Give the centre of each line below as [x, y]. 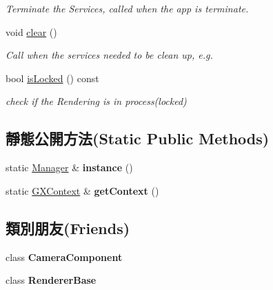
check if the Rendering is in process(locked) [96, 101]
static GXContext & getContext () [82, 190]
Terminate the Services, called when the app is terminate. [127, 8]
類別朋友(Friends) [68, 228]
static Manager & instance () [69, 167]
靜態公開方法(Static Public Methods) [138, 138]
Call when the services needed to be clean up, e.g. [109, 55]
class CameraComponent [64, 257]
